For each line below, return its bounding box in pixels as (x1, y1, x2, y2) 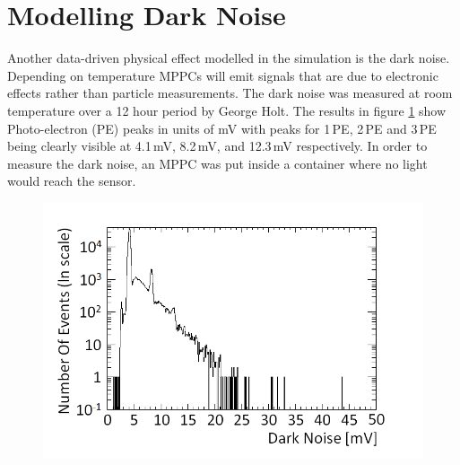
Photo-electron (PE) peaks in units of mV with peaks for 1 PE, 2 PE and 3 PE (7, 118, 437, 137)
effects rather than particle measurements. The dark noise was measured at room (7, 83, 453, 102)
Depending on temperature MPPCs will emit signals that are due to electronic (7, 66, 438, 84)
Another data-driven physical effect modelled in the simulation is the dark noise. (7, 48, 450, 67)
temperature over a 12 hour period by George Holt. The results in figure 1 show (7, 101, 447, 119)
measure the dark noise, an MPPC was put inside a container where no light (7, 154, 428, 172)
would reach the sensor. (7, 171, 136, 190)
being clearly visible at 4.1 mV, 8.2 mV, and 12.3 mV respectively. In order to (7, 136, 428, 155)
